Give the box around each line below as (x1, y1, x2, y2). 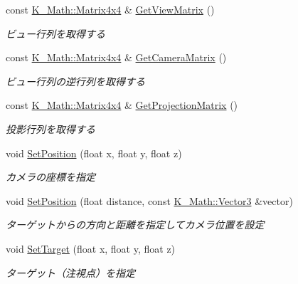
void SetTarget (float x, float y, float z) (6, 241, 176, 256)
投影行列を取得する (6, 121, 95, 136)
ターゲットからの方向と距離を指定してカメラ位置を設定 (6, 217, 265, 232)
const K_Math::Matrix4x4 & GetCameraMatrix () (6, 50, 227, 65)
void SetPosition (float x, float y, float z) (6, 145, 182, 160)
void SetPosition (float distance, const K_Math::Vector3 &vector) (6, 193, 293, 208)
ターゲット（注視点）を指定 (6, 265, 135, 280)
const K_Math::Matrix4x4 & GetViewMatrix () (6, 2, 215, 16)
